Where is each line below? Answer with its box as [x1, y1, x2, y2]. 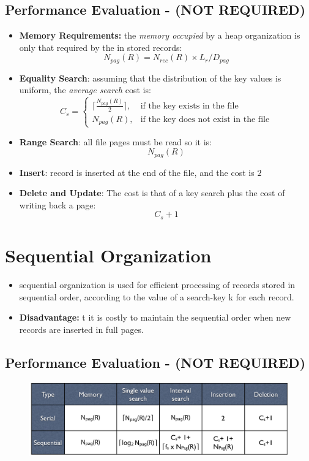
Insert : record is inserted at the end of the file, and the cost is [19, 166, 255, 178]
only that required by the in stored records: [19, 40, 182, 53]
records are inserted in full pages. [19, 322, 144, 335]
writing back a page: [19, 198, 96, 211]
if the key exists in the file [140, 101, 239, 110]
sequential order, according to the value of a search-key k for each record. [19, 290, 294, 303]
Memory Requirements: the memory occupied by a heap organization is [19, 29, 300, 42]
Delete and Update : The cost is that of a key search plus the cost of [19, 186, 285, 199]
